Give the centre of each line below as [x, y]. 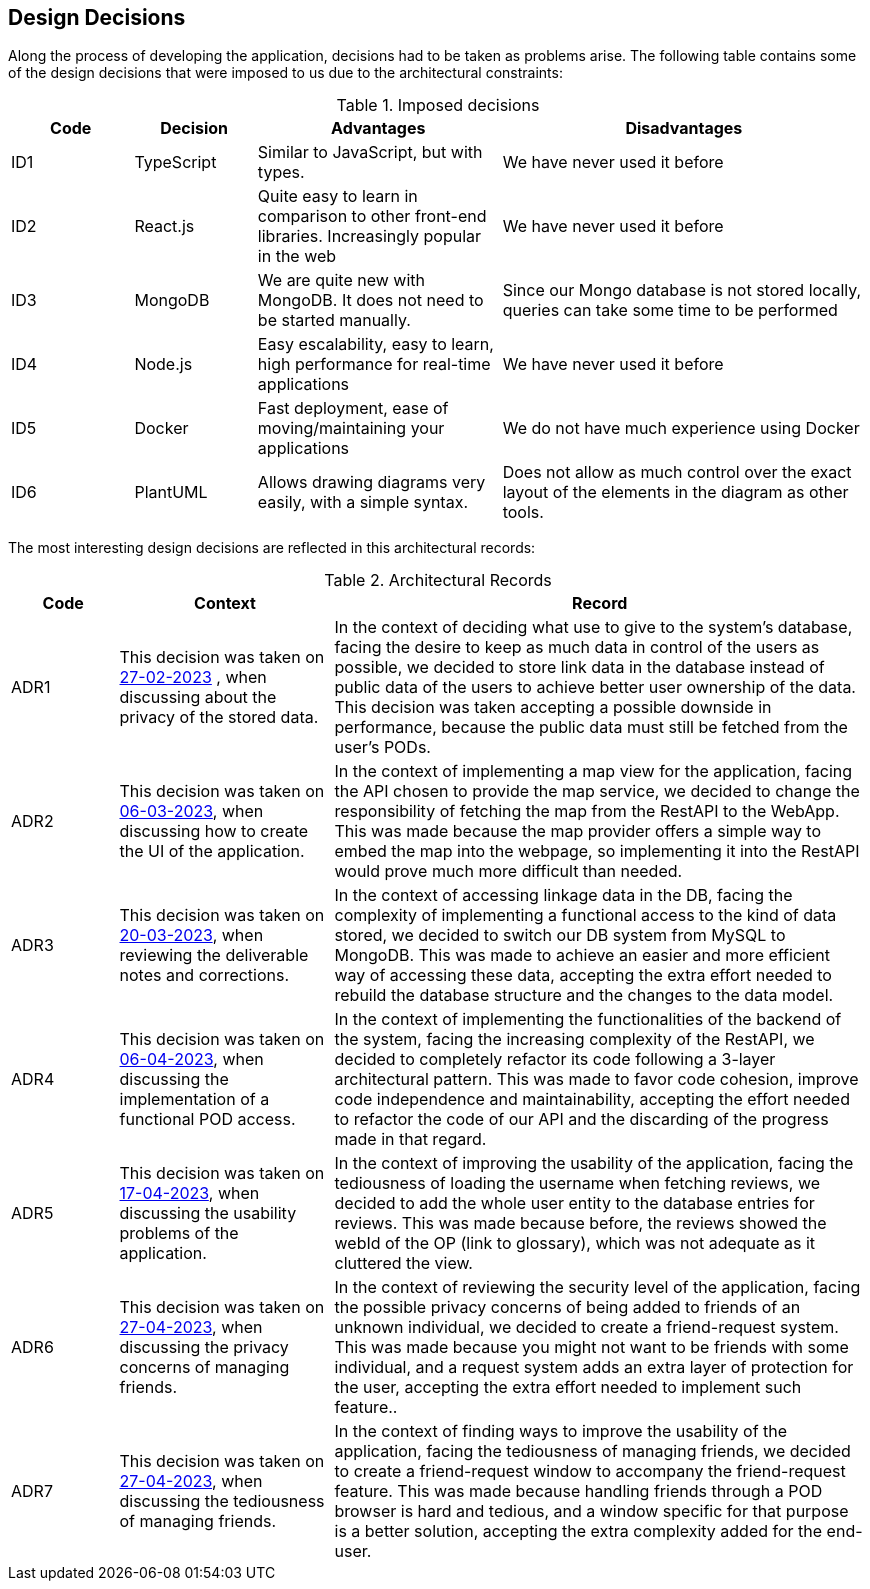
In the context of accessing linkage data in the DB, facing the [563, 895]
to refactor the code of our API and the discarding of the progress [581, 1119]
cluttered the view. [403, 1263]
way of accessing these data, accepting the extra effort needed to [583, 975]
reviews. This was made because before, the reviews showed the [580, 1223]
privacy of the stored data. [219, 717]
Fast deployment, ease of [353, 408]
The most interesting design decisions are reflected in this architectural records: [272, 548]
